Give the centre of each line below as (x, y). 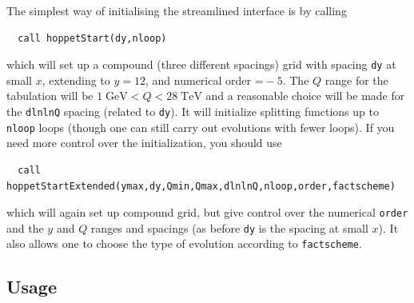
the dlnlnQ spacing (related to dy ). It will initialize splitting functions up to (193, 112)
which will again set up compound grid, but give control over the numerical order (207, 212)
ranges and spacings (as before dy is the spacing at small (229, 227)
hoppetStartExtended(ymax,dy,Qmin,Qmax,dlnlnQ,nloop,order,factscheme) (201, 186)
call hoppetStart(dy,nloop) (92, 38)
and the (25, 227)
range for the (356, 80)
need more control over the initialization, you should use (144, 143)
